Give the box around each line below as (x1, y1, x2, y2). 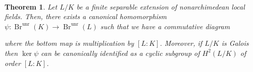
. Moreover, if (160, 38, 203, 48)
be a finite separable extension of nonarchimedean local (76, 1, 245, 12)
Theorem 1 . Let (5, 1, 58, 12)
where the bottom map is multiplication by (5, 38, 134, 48)
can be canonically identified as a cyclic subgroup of (41, 47, 200, 58)
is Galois (221, 38, 249, 48)
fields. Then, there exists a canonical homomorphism (5, 11, 167, 22)
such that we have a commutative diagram (100, 21, 230, 31)
